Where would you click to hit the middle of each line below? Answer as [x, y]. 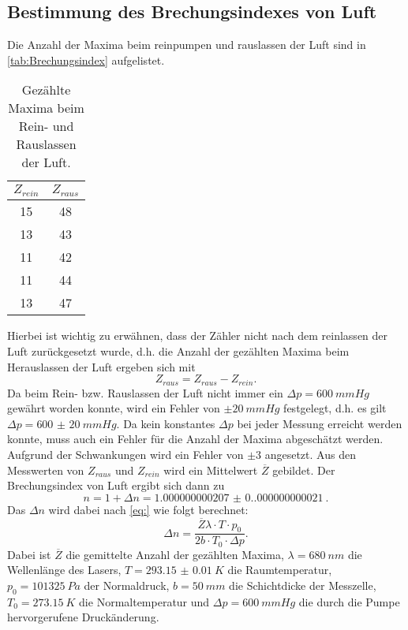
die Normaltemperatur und [144, 601]
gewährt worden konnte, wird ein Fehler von [114, 408]
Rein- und [46, 126]
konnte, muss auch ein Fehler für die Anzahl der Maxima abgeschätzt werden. [195, 439]
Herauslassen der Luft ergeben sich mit [101, 366]
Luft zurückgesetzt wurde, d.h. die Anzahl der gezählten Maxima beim [178, 350]
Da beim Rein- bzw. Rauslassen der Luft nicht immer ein [145, 392]
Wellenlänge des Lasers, [64, 570]
